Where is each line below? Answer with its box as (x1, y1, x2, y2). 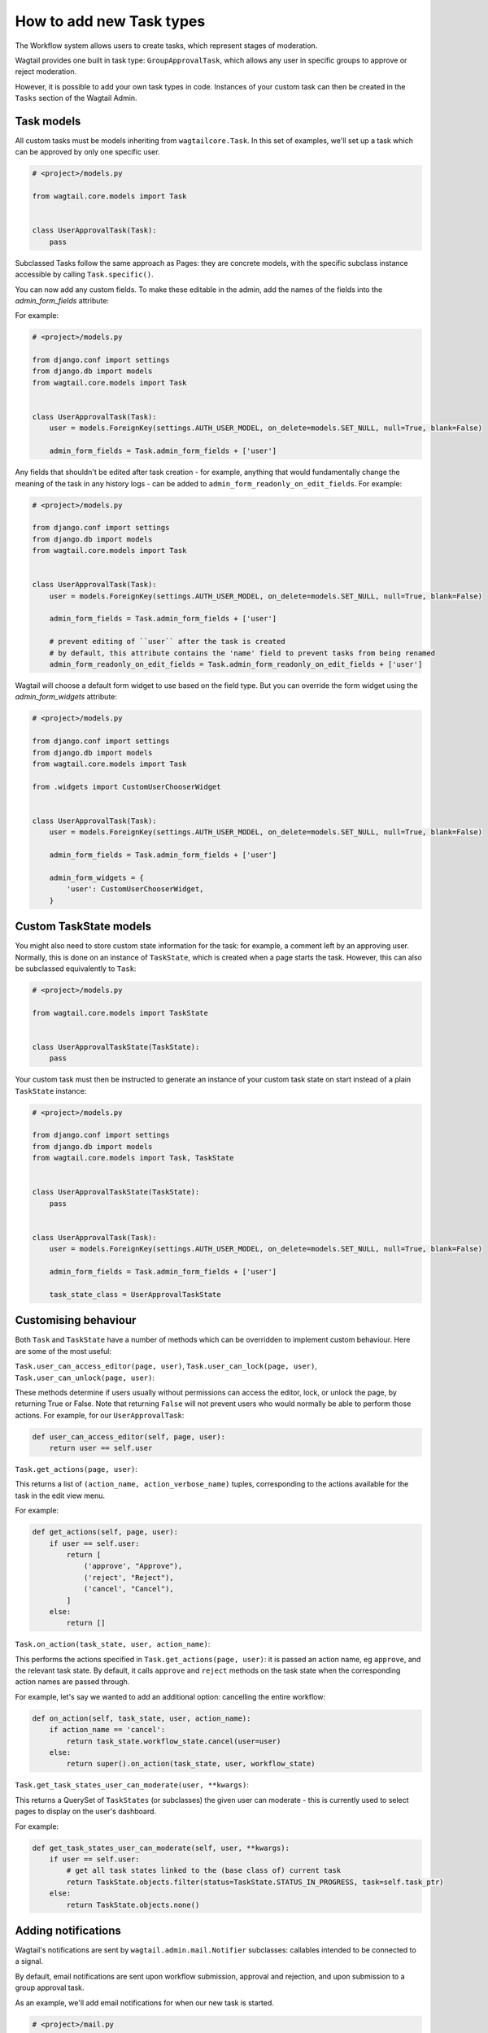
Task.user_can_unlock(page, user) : (15, 1373, 155, 1382)
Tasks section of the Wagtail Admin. (15, 94, 137, 103)
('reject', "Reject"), (83, 1573, 174, 1582)
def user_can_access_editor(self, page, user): (32, 1432, 225, 1441)
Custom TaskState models (15, 920, 152, 934)
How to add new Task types (15, 12, 206, 30)
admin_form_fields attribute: (15, 295, 110, 305)
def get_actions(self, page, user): (32, 1527, 179, 1537)
